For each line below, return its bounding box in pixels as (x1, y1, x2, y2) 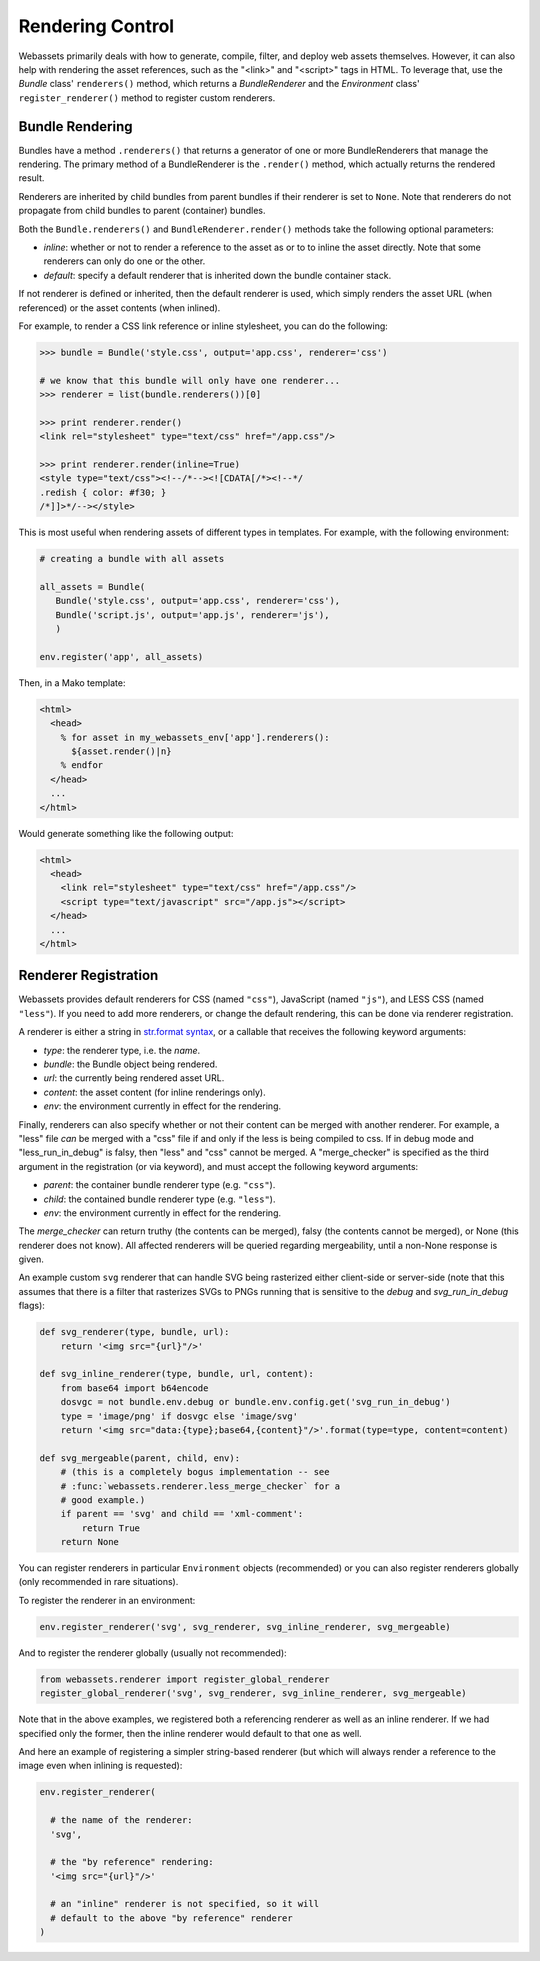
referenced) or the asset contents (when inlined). (18, 301, 221, 314)
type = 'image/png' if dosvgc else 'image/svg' (60, 1410, 299, 1422)
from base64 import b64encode (60, 1382, 209, 1394)
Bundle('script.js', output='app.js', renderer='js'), (55, 609, 330, 620)
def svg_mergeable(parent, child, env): (39, 1452, 240, 1464)
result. (18, 172, 45, 184)
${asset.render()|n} (71, 746, 172, 757)
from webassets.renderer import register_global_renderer (39, 1673, 330, 1685)
